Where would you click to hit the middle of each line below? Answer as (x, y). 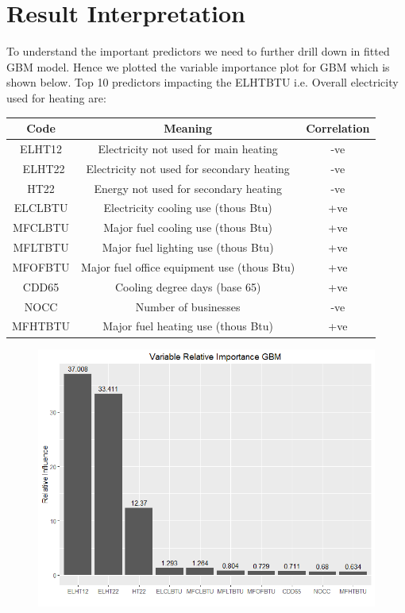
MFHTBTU (41, 326)
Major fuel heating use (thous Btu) (188, 326)
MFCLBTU (41, 227)
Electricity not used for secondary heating (188, 168)
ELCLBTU (41, 208)
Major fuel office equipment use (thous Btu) (188, 266)
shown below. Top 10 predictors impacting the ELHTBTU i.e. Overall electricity (202, 82)
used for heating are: (56, 97)
